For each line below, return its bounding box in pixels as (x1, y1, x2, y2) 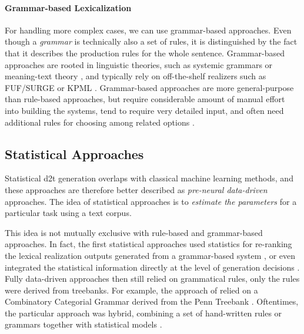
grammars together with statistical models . (5, 318, 162, 330)
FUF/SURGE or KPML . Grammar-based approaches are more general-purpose (5, 81, 294, 93)
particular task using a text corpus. (5, 207, 132, 219)
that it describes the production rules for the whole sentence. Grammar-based (5, 46, 285, 59)
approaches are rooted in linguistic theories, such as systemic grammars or (5, 58, 273, 70)
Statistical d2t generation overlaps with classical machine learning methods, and (5, 172, 293, 184)
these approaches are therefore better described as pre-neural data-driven (5, 183, 268, 195)
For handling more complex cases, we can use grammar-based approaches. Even (5, 23, 292, 36)
